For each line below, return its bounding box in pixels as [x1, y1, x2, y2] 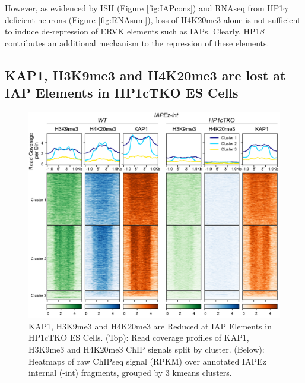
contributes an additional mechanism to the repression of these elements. [5, 36, 269, 49]
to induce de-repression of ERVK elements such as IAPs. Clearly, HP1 [5, 25, 260, 37]
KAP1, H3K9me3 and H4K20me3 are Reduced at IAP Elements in [28, 319, 272, 332]
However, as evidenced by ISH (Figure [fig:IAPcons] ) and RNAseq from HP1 [5, 2, 284, 14]
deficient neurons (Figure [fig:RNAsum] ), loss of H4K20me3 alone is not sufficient [5, 13, 301, 26]
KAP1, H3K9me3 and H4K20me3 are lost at [5, 65, 286, 84]
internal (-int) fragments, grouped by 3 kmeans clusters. [28, 366, 232, 379]
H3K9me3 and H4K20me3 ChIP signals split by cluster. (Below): [28, 343, 265, 355]
